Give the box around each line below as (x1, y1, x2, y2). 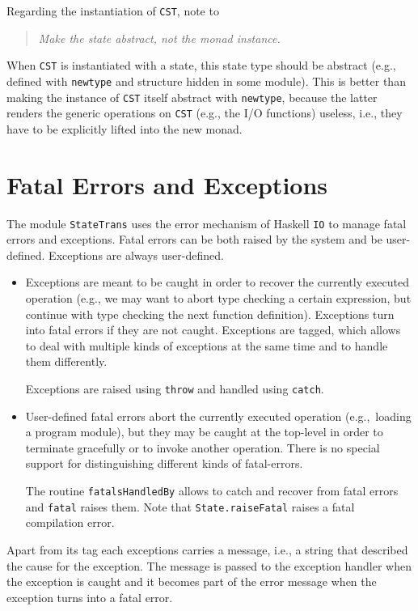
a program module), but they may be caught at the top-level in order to (25, 423, 383, 440)
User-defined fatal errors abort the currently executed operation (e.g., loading (25, 407, 412, 424)
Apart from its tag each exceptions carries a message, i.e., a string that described (6, 541, 408, 558)
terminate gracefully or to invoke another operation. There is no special (25, 439, 380, 456)
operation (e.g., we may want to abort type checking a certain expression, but (25, 290, 412, 307)
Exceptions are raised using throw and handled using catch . (25, 380, 324, 397)
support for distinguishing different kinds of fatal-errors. (25, 455, 303, 472)
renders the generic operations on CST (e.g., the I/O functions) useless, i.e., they (6, 104, 403, 121)
